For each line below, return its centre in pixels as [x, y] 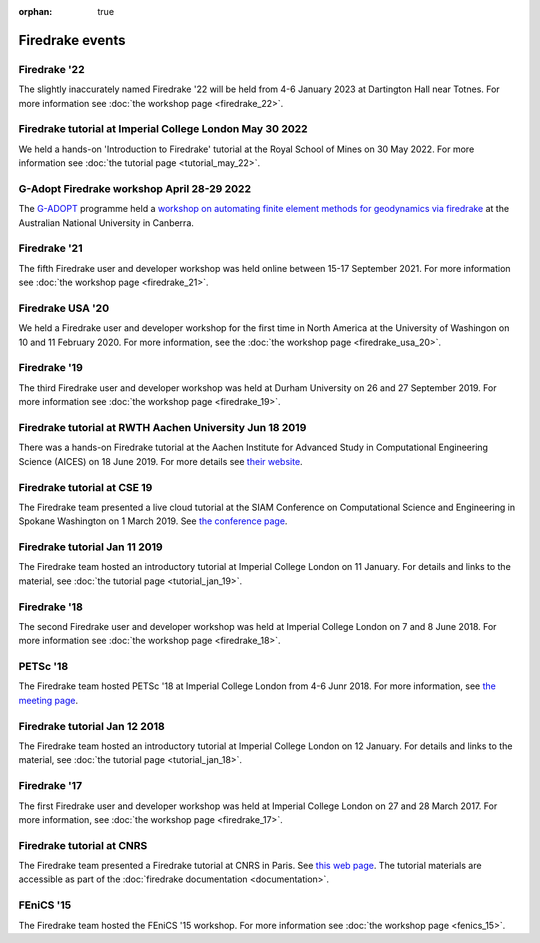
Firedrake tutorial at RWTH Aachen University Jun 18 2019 [162, 427]
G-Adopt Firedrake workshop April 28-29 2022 [135, 188]
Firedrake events [72, 40]
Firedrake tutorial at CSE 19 [85, 487]
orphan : [35, 11]
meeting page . [48, 700]
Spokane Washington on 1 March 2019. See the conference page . [153, 521]
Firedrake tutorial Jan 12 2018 [91, 726]
